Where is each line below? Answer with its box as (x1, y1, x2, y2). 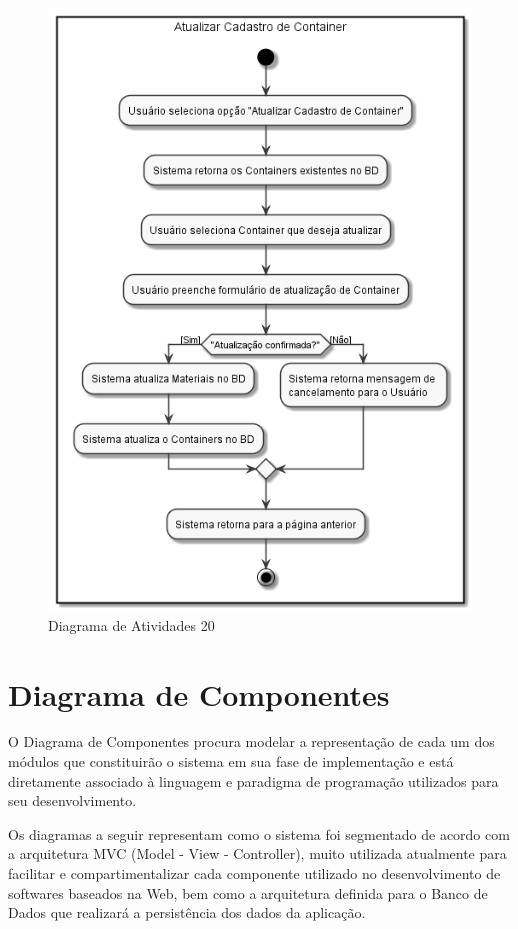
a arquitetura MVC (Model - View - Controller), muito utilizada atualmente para (8, 843, 507, 864)
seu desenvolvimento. (8, 790, 137, 811)
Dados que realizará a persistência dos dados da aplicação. (8, 902, 366, 923)
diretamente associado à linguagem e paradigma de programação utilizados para (8, 770, 499, 791)
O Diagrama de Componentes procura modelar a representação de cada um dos (8, 731, 495, 752)
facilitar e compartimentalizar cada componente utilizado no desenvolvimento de (8, 863, 501, 884)
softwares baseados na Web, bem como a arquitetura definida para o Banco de (8, 882, 488, 903)
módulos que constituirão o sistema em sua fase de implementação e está (8, 751, 454, 772)
